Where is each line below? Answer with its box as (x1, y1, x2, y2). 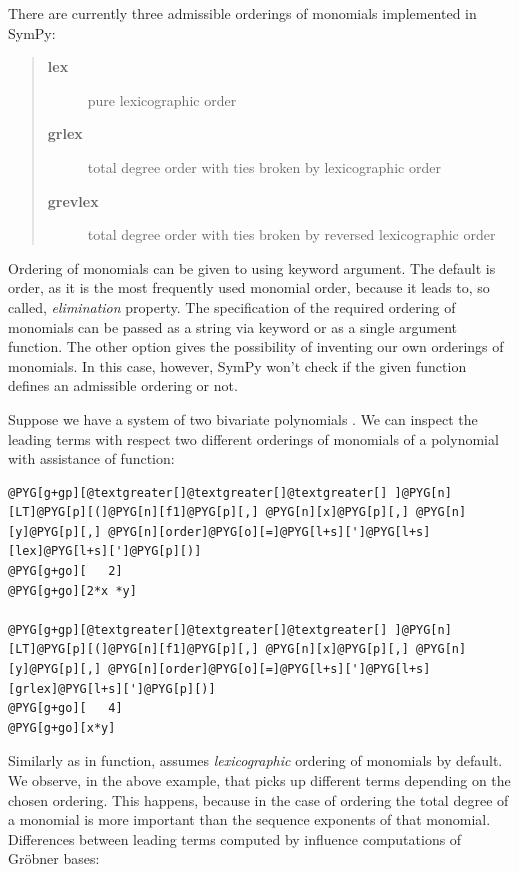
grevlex (47, 190, 99, 211)
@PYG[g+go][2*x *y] (8, 583, 137, 598)
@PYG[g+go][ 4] (8, 701, 123, 716)
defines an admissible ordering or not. (8, 375, 238, 396)
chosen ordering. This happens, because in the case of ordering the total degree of (8, 789, 509, 810)
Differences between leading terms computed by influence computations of (8, 828, 462, 849)
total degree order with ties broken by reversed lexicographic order (87, 224, 496, 245)
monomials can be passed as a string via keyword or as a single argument (8, 316, 458, 337)
